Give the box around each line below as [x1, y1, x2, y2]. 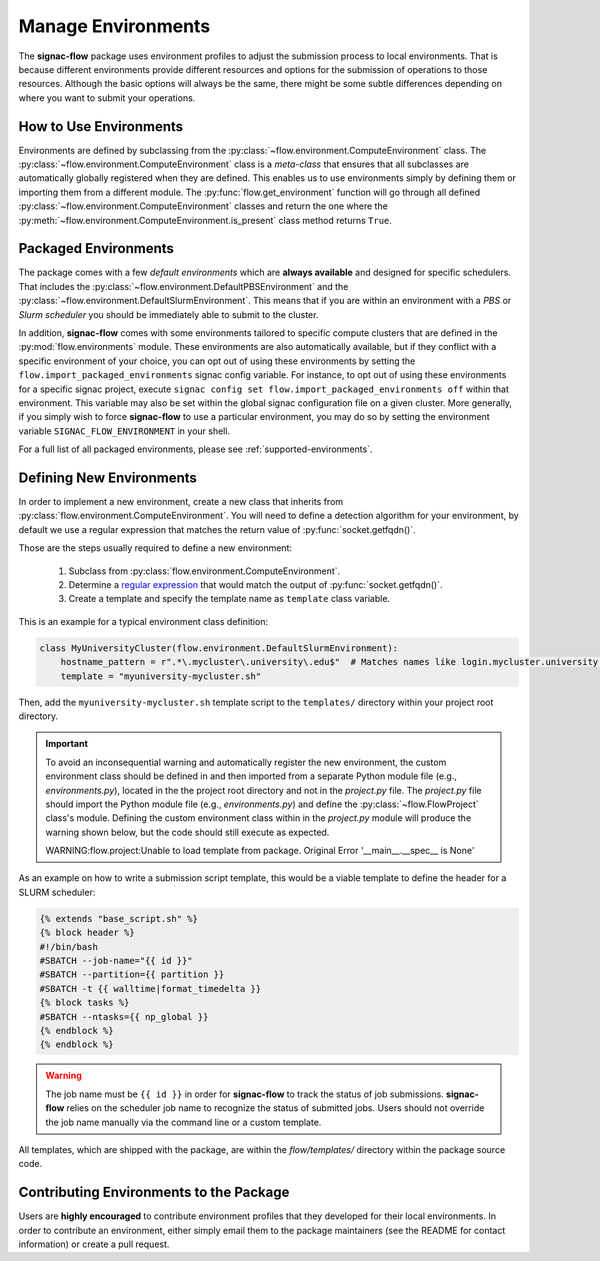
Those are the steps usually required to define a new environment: [18, 542, 292, 554]
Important [45, 738, 89, 750]
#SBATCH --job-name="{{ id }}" [39, 955, 194, 967]
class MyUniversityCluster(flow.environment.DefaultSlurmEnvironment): [39, 642, 399, 654]
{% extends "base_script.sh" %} [39, 913, 199, 924]
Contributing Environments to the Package [18, 1184, 290, 1201]
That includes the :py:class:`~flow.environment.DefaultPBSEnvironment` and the [18, 280, 349, 292]
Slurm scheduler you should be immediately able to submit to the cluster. [18, 308, 319, 320]
